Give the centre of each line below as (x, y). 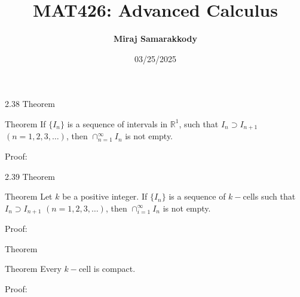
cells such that (269, 196)
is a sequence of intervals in (117, 123)
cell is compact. (107, 269)
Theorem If (25, 123)
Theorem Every (33, 269)
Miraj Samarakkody (155, 39)
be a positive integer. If (105, 196)
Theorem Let (29, 196)
